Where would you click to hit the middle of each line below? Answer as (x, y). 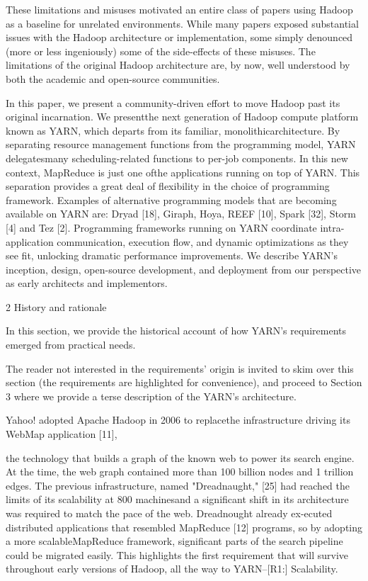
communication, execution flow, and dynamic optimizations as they (203, 241)
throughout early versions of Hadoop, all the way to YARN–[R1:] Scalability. (172, 569)
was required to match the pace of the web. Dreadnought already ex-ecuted (169, 513)
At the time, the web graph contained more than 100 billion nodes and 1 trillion (180, 472)
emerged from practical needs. (71, 345)
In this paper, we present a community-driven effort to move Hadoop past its (173, 102)
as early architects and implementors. (87, 283)
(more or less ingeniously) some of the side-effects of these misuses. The (161, 51)
